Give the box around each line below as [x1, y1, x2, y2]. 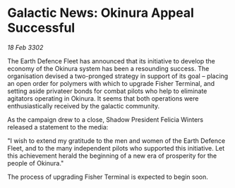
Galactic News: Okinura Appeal [7, 5, 194, 21]
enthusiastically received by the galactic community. [7, 101, 160, 110]
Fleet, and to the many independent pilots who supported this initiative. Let [7, 144, 225, 152]
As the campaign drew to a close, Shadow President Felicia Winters [7, 115, 203, 124]
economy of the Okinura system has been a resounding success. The [7, 64, 210, 73]
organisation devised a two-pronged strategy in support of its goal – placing [7, 72, 229, 80]
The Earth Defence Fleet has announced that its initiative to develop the [7, 56, 215, 65]
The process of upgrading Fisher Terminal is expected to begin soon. [7, 173, 208, 181]
